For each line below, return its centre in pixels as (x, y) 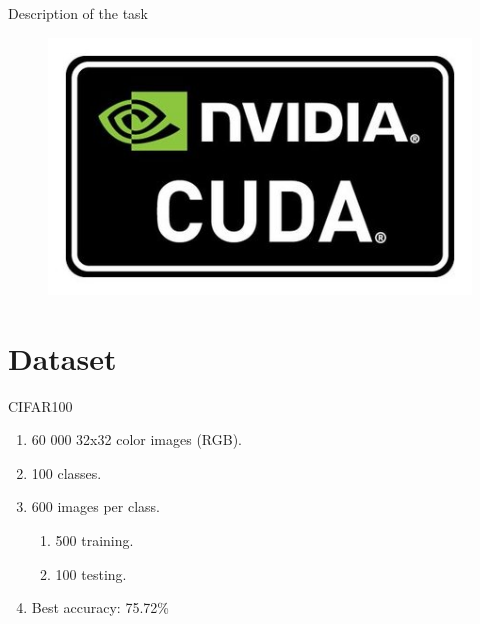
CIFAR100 (40, 405)
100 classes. (66, 472)
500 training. (94, 539)
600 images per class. (95, 506)
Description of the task (78, 13)
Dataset (62, 357)
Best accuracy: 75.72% (100, 607)
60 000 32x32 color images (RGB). (136, 439)
